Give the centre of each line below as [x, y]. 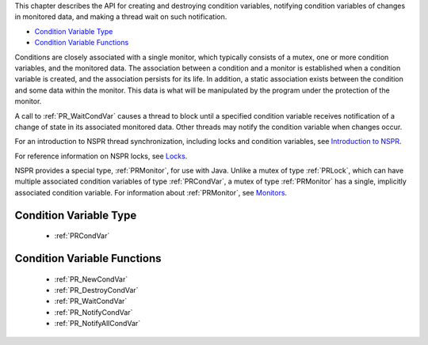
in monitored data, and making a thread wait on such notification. [121, 17]
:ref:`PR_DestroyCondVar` [96, 290]
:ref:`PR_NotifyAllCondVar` [97, 324]
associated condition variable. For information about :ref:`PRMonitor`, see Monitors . [151, 192]
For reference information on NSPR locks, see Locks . [101, 156]
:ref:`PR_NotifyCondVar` [94, 312]
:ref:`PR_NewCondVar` [91, 279]
